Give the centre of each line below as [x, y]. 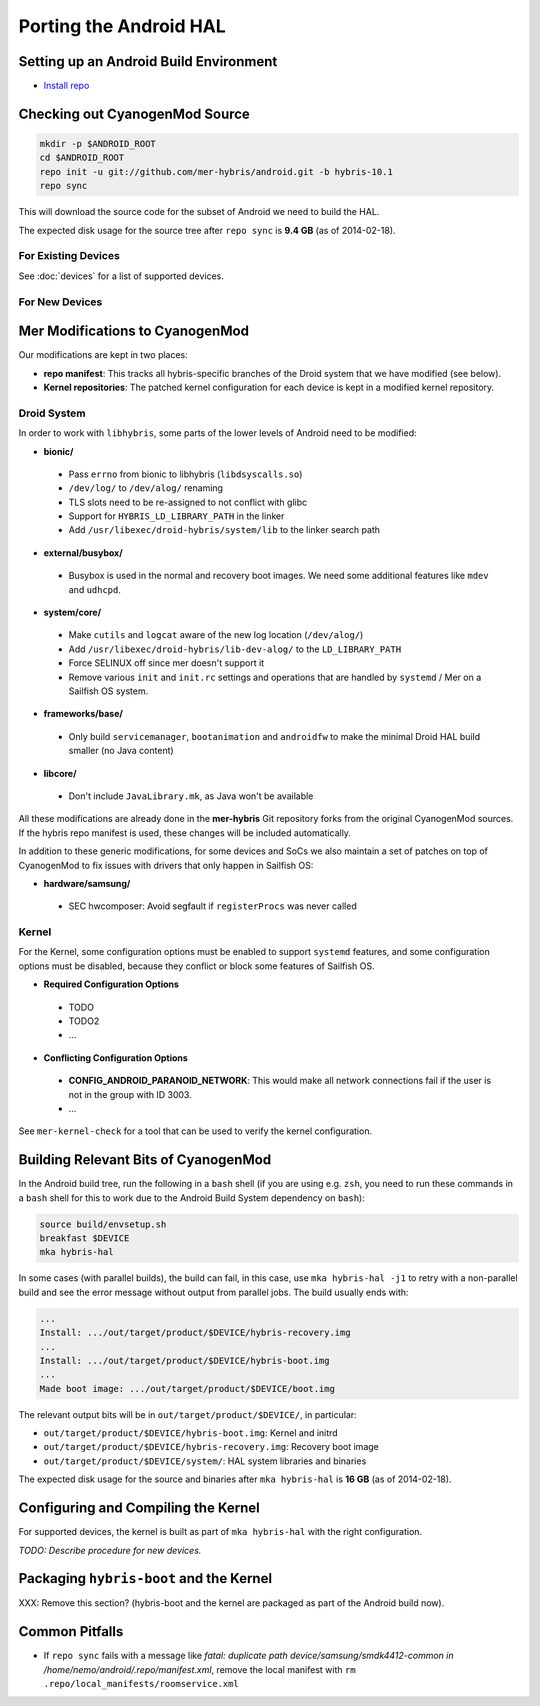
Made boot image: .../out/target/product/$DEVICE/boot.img [187, 1388]
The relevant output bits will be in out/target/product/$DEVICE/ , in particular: [187, 1414]
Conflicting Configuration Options [116, 1057]
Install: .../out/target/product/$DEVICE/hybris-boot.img [184, 1360]
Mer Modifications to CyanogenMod [134, 331]
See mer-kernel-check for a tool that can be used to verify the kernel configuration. [195, 1131]
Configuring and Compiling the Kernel [139, 1508]
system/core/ [72, 612]
